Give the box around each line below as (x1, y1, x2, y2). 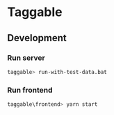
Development (7, 32, 67, 44)
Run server (7, 53, 45, 63)
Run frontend (7, 85, 54, 95)
